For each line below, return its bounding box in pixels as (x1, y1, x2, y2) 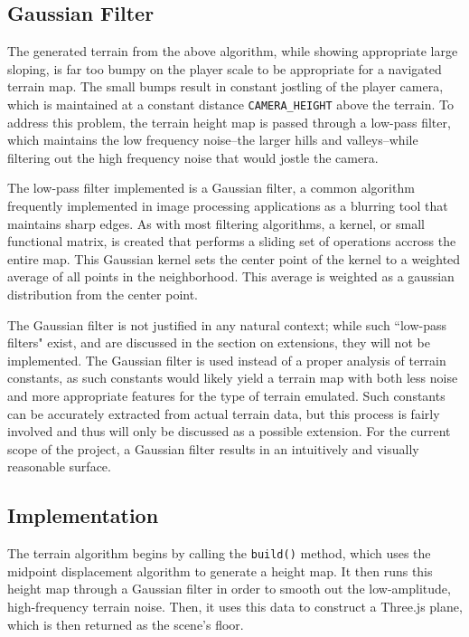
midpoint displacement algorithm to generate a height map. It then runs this (7, 561, 433, 580)
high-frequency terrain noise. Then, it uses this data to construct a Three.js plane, (7, 596, 463, 615)
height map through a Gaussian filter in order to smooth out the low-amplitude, (7, 579, 451, 598)
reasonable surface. (7, 457, 111, 476)
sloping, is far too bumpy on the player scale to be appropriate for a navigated (7, 59, 442, 78)
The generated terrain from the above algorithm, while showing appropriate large (7, 42, 458, 61)
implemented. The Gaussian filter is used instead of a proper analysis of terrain (7, 350, 446, 369)
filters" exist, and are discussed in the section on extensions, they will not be (7, 333, 430, 352)
